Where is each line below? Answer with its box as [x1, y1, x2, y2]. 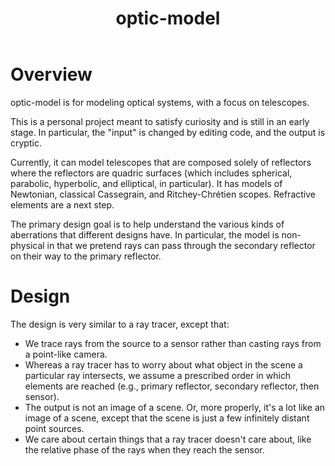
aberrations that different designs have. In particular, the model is [10, 228, 280, 241]
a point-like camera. [24, 348, 108, 360]
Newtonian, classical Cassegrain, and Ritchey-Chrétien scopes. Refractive [10, 188, 316, 200]
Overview [10, 63, 93, 86]
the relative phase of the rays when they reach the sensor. [24, 443, 265, 456]
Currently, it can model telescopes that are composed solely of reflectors [10, 156, 312, 168]
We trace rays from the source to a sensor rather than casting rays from [24, 337, 322, 349]
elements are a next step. [10, 198, 115, 211]
